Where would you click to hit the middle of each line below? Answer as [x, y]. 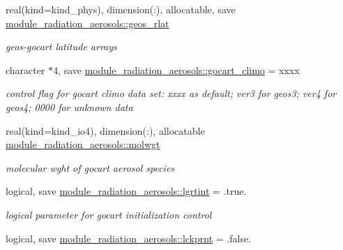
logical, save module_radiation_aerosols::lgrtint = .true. [126, 191]
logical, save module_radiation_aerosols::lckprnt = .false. [129, 238]
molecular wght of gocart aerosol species [90, 167]
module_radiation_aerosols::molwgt [83, 144]
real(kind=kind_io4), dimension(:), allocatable [105, 130]
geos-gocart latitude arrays [61, 46]
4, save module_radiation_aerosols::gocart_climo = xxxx [176, 69]
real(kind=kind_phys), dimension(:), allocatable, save [121, 9]
